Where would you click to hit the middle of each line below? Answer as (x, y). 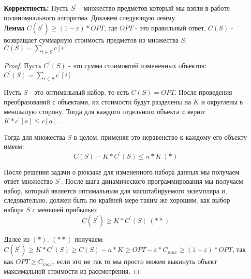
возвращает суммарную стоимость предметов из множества (91, 40)
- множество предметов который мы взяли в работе (155, 8)
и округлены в (222, 102)
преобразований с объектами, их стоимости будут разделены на (97, 102)
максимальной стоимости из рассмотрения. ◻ (72, 271)
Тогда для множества (35, 137)
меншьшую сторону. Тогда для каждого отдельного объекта (92, 111)
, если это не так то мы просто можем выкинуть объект (135, 261)
